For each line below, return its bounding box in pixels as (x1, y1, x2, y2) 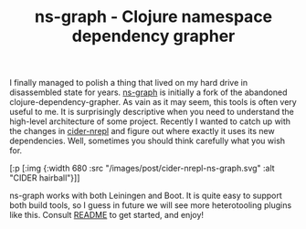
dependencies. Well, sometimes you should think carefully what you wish (9, 135, 286, 147)
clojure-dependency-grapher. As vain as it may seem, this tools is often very (9, 97, 297, 108)
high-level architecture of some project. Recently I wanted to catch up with (9, 116, 290, 127)
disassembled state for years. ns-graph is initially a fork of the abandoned (9, 87, 288, 98)
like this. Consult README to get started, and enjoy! (9, 210, 204, 221)
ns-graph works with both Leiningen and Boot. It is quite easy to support (9, 190, 283, 202)
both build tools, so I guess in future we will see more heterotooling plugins (9, 200, 292, 211)
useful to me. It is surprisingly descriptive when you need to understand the (9, 107, 295, 118)
